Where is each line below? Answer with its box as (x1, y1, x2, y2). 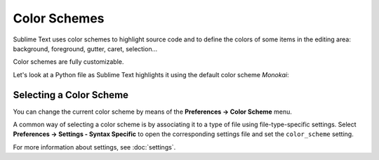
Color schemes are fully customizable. (13, 58, 124, 66)
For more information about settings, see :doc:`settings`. (13, 142, 176, 151)
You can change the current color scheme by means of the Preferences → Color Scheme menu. (13, 107, 293, 116)
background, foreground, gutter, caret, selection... (13, 44, 158, 53)
